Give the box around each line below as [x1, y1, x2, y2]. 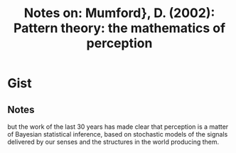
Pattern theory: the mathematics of [13, 20, 226, 36]
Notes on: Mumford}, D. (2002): [23, 5, 215, 21]
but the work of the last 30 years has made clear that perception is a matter [7, 122, 229, 131]
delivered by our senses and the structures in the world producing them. [7, 137, 220, 146]
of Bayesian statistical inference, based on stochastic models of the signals [7, 130, 228, 138]
